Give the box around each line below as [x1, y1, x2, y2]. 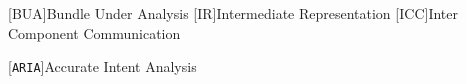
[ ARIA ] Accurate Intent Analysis [8, 56, 197, 77]
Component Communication [8, 22, 181, 43]
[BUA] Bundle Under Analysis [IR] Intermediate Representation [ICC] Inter [8, 3, 458, 23]
